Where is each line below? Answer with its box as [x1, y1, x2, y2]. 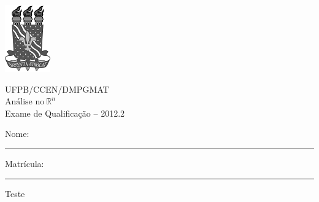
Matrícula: [5, 157, 44, 169]
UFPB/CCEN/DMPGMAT [5, 82, 109, 95]
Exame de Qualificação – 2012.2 [5, 106, 125, 119]
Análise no [5, 98, 45, 107]
